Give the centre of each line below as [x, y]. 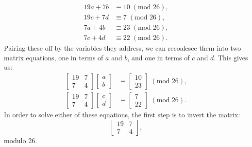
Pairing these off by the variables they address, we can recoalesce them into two [123, 48]
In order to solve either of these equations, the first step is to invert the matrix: [122, 114]
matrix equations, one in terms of [54, 57]
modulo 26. [21, 140]
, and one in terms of [159, 57]
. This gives [231, 57]
